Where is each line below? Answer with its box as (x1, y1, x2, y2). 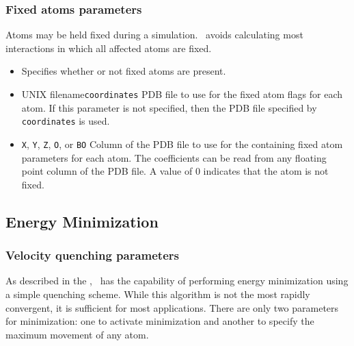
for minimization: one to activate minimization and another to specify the (5, 314, 314, 328)
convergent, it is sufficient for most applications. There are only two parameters (5, 300, 339, 314)
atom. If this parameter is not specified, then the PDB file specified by (21, 100, 317, 114)
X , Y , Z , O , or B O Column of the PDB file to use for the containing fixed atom (21, 136, 343, 151)
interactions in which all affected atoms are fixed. (5, 40, 212, 55)
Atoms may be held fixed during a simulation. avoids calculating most (5, 27, 303, 42)
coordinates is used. (21, 114, 110, 128)
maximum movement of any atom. (5, 327, 149, 341)
